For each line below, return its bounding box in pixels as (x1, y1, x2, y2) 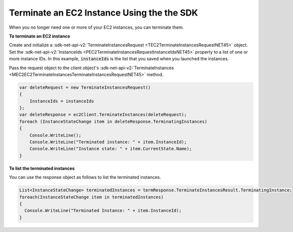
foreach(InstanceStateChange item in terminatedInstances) (19, 194, 164, 200)
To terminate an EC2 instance (9, 33, 70, 39)
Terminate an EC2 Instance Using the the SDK (9, 7, 198, 18)
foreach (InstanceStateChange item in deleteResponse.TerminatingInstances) (19, 118, 208, 124)
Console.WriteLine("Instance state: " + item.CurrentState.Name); (29, 146, 192, 152)
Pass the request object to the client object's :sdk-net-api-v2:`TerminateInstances (9, 65, 174, 71)
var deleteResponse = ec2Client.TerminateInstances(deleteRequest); (19, 112, 187, 117)
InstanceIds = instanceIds (29, 98, 95, 104)
